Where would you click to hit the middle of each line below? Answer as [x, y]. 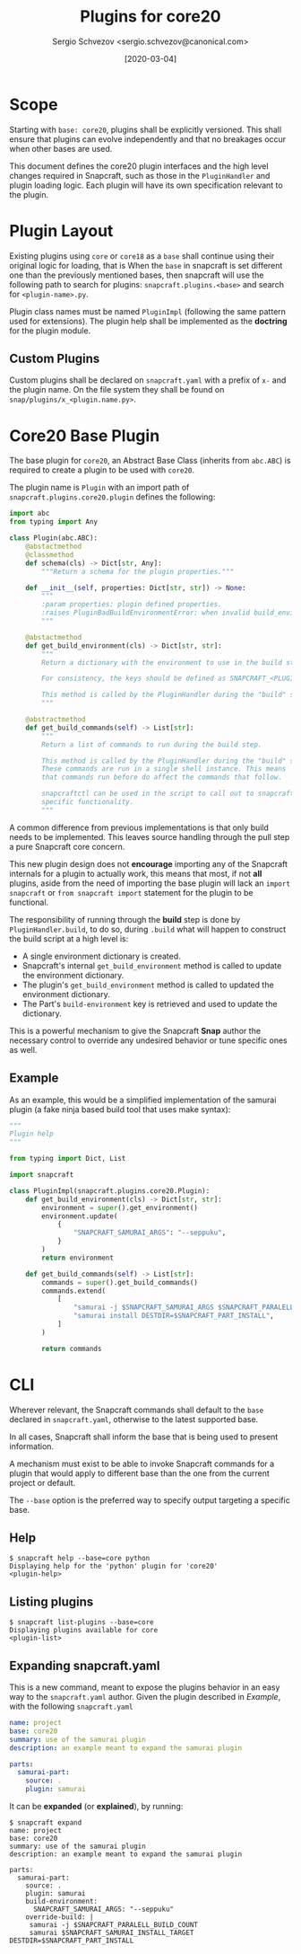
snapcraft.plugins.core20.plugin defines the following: [112, 497]
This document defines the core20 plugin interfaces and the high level [139, 166]
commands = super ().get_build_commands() [120, 1282]
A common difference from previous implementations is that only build [139, 827]
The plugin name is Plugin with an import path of [99, 488]
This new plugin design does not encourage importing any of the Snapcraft [149, 863]
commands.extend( [73, 1291]
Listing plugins [52, 1601]
